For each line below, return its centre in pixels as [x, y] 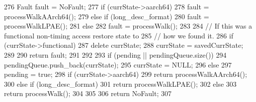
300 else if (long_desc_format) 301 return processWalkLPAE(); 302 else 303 [120, 84]
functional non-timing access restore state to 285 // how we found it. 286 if [119, 35]
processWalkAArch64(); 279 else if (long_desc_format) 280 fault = [107, 16]
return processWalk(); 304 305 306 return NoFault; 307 [88, 93]
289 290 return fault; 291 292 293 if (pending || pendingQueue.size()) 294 [115, 54]
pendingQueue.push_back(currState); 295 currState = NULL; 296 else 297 [118, 64]
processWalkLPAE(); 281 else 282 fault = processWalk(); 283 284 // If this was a [128, 26]
